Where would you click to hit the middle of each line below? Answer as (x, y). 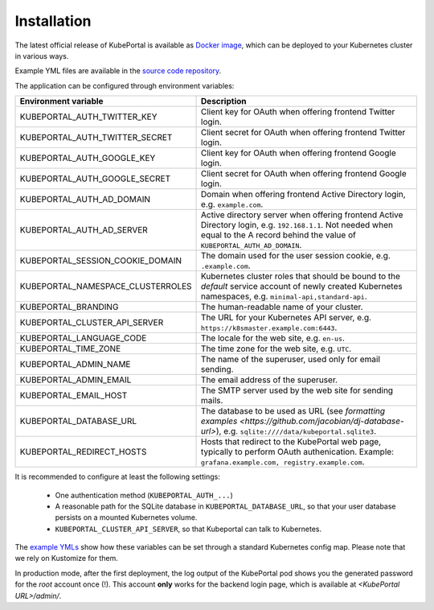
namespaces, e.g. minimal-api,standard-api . (284, 296)
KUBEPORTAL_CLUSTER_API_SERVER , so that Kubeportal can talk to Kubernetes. (188, 529)
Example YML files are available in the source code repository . (118, 71)
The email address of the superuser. (269, 380)
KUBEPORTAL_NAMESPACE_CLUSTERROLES (106, 286)
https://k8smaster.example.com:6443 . (269, 328)
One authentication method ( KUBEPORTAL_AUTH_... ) (144, 495)
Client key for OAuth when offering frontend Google (299, 153)
